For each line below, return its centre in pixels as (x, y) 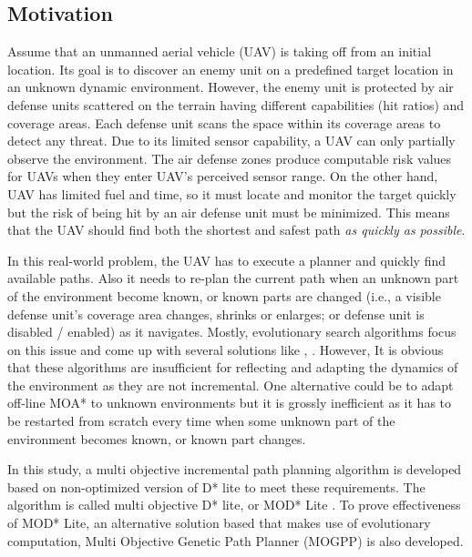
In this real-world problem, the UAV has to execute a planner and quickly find (226, 260)
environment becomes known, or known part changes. (157, 438)
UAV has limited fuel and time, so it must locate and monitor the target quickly (232, 193)
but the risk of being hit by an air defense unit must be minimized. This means (229, 212)
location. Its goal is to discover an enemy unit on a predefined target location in (231, 69)
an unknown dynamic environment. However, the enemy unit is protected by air (231, 87)
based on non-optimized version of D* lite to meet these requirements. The (216, 486)
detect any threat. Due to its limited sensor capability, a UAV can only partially (231, 141)
